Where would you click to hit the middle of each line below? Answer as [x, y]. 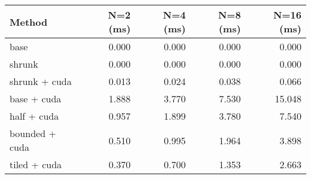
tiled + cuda [36, 164]
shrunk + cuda [41, 81]
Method [29, 22]
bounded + [33, 133]
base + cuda [36, 98]
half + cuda [34, 116]
